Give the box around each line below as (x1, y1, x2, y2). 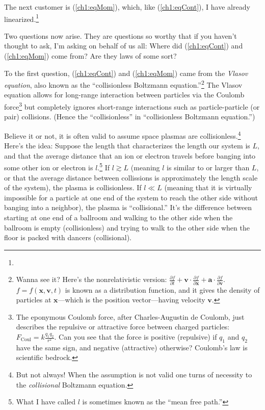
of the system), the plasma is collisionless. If (4, 182, 142, 193)
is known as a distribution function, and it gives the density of (65, 284, 260, 295)
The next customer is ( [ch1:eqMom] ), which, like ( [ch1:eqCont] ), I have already (4, 2, 250, 12)
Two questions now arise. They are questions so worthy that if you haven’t (4, 30, 237, 41)
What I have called (16, 396, 76, 407)
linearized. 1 (4, 12, 39, 24)
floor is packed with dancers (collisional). (4, 232, 131, 243)
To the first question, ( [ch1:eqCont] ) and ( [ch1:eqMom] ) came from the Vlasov (4, 67, 248, 78)
